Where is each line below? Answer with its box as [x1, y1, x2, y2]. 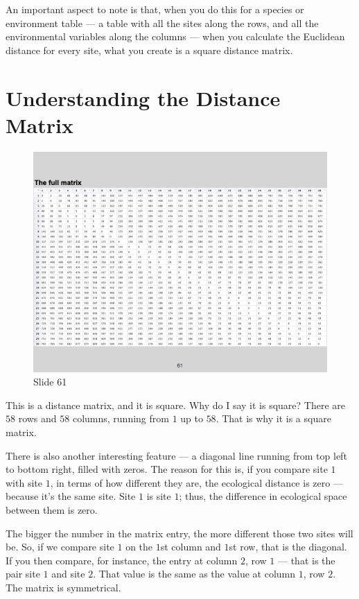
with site [6, 475, 42, 489]
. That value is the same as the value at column [93, 566, 296, 581]
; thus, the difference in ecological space [179, 489, 347, 503]
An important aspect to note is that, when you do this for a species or [6, 2, 304, 16]
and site [51, 566, 85, 581]
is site [146, 489, 171, 503]
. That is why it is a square [216, 411, 331, 426]
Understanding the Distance [6, 83, 281, 112]
